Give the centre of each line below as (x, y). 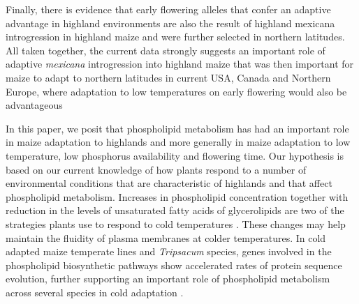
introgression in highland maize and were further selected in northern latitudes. (175, 37)
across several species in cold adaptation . (95, 292)
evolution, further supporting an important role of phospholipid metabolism (168, 279)
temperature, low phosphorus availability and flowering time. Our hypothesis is (175, 155)
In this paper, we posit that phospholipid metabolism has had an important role (177, 128)
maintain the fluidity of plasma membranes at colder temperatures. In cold (166, 237)
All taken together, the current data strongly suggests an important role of (166, 50)
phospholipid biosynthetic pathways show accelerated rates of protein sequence (174, 265)
